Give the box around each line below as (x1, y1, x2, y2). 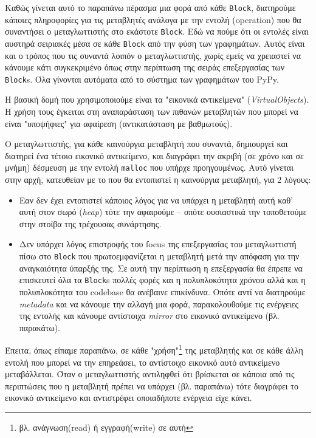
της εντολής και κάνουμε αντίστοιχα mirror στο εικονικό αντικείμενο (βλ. (19, 309, 280, 322)
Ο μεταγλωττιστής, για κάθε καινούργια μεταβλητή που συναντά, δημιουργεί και (5, 137, 288, 150)
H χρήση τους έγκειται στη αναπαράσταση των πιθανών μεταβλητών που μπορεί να (5, 105, 298, 117)
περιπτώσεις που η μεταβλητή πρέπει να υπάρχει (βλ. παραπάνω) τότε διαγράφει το (5, 379, 298, 392)
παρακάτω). (19, 321, 60, 334)
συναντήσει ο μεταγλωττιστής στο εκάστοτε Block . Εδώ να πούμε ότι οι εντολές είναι (5, 25, 309, 38)
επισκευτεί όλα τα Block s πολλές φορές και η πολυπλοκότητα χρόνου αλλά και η (19, 273, 306, 286)
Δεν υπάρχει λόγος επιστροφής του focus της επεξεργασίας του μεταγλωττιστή (19, 238, 297, 250)
